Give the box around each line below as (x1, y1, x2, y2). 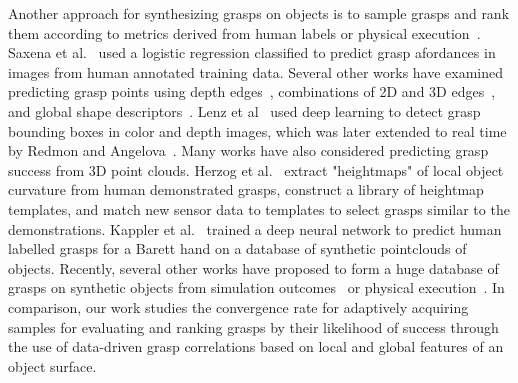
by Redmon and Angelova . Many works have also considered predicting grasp (8, 140, 489, 161)
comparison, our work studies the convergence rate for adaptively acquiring (8, 296, 469, 317)
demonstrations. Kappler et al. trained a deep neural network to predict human (8, 218, 502, 239)
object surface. (8, 355, 97, 376)
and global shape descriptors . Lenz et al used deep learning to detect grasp (8, 100, 481, 121)
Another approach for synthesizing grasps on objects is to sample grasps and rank (8, 3, 510, 23)
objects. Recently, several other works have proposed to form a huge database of (8, 257, 499, 278)
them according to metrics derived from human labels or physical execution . (8, 22, 481, 43)
